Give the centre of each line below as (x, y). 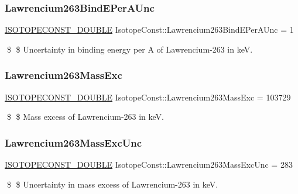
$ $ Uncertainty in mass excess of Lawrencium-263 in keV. (112, 184)
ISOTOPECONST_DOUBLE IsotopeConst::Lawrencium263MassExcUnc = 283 (149, 164)
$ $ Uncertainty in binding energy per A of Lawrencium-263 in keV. (130, 49)
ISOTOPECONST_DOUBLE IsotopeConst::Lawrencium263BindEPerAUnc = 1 (149, 30)
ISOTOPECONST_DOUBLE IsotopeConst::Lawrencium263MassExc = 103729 (148, 97)
